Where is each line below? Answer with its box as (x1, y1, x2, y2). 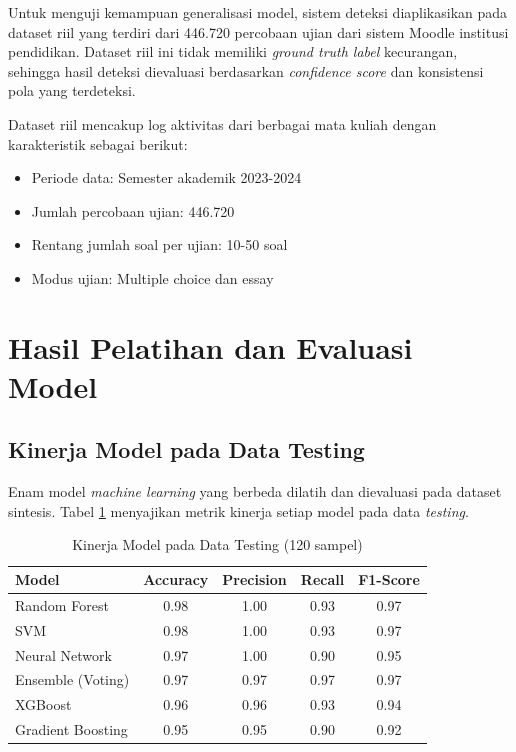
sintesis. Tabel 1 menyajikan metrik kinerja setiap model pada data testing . (8, 500, 469, 521)
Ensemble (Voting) (15, 669, 130, 690)
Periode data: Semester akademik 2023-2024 (31, 167, 302, 188)
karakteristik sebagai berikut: (8, 133, 188, 154)
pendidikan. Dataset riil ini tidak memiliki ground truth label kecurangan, (8, 41, 458, 62)
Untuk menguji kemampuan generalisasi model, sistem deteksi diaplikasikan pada (8, 2, 508, 22)
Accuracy (143, 569, 209, 590)
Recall (300, 569, 345, 590)
